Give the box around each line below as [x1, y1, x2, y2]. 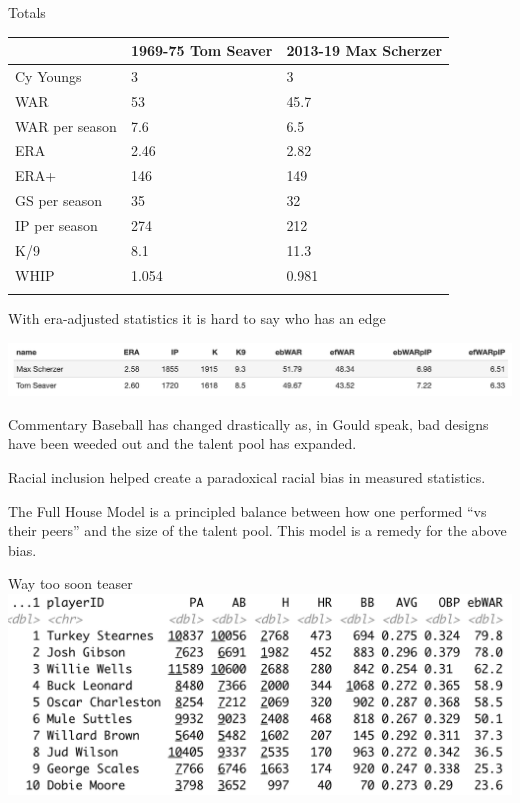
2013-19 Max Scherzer [286, 40, 443, 61]
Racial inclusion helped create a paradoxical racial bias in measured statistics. [8, 467, 486, 488]
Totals [8, 2, 46, 22]
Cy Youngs [15, 65, 82, 86]
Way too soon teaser [8, 573, 133, 594]
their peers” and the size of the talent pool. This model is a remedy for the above [8, 520, 507, 541]
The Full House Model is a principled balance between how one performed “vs [8, 500, 487, 521]
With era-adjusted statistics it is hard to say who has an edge [8, 308, 386, 329]
